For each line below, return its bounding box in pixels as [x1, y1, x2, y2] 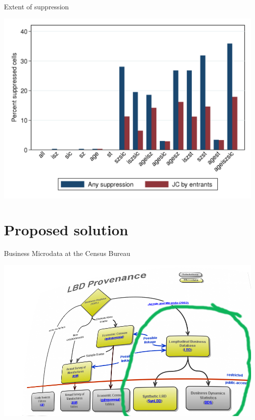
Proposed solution [4, 219, 128, 239]
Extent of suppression [4, 1, 69, 11]
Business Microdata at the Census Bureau [4, 248, 130, 258]
